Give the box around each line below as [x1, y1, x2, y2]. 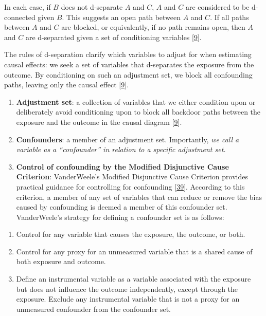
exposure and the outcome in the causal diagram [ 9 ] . [16, 116, 182, 127]
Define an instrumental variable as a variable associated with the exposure [16, 273, 251, 284]
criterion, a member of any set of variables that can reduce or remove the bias [16, 191, 262, 202]
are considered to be [185, 2, 250, 12]
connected [4, 11, 36, 22]
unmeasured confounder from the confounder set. [16, 303, 171, 314]
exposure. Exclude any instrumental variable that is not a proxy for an [16, 293, 240, 304]
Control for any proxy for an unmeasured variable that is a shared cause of [16, 246, 253, 256]
